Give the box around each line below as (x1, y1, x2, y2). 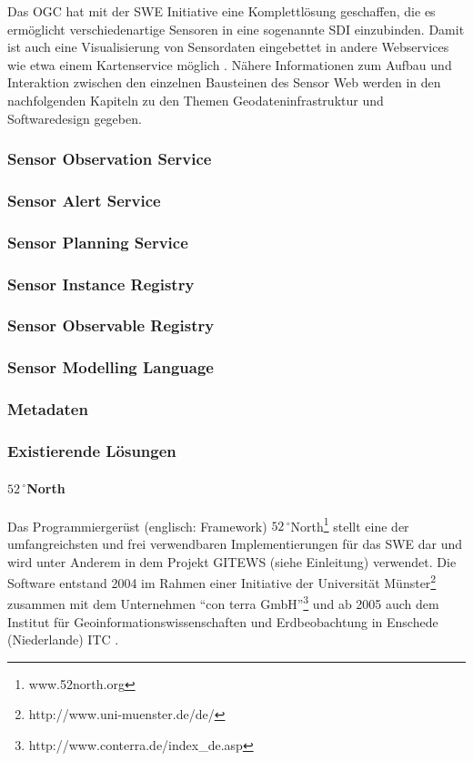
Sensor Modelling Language (7, 356, 214, 379)
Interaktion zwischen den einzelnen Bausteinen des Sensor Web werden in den (7, 73, 441, 92)
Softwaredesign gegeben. (7, 108, 142, 127)
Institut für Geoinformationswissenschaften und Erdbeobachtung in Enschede (7, 612, 438, 631)
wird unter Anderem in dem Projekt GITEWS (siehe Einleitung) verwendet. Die (7, 552, 457, 571)
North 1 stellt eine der (290, 513, 409, 535)
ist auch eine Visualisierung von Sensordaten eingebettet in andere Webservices (7, 37, 449, 56)
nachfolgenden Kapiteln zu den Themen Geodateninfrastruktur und (7, 90, 384, 109)
